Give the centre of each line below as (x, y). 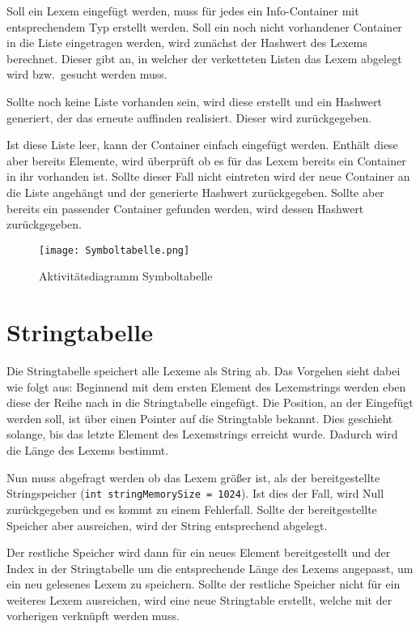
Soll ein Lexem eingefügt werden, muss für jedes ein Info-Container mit (183, 11)
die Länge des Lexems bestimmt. (88, 450)
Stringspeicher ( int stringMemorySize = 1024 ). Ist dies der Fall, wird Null (195, 493)
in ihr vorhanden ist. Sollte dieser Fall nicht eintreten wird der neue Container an (208, 176)
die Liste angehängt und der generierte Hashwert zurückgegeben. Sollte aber (195, 192)
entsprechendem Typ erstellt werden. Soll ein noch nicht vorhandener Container (204, 26)
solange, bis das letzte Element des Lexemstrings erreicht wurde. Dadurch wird (202, 434)
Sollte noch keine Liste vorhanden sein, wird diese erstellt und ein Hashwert (194, 101)
